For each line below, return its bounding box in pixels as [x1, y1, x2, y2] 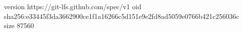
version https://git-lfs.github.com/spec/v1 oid [4, 1, 142, 11]
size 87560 [4, 20, 34, 31]
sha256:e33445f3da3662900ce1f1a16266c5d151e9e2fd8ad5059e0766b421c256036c [4, 11, 239, 21]
